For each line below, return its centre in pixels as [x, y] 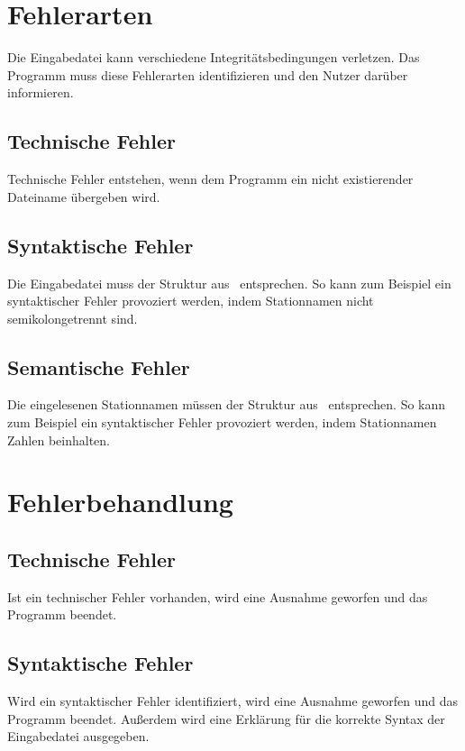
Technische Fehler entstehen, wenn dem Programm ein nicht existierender [210, 179]
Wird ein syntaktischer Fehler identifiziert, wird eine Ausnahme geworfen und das [233, 701]
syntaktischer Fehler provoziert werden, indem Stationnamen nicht [191, 301]
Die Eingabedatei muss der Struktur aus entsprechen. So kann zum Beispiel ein [229, 283]
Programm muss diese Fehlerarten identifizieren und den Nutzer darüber [208, 74]
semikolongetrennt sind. [73, 318]
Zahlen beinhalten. [59, 440]
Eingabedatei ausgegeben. [78, 736]
